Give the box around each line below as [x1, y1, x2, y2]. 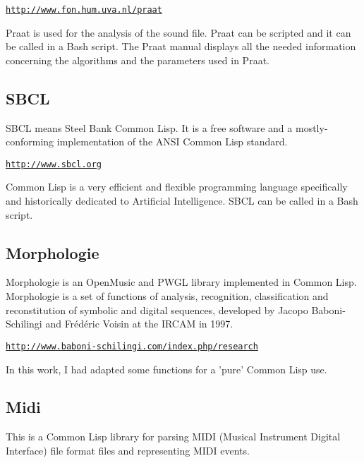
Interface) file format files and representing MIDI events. [6, 443, 250, 457]
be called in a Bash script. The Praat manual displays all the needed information [6, 39, 356, 54]
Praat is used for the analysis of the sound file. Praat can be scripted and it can [6, 25, 351, 40]
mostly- [295, 120, 328, 135]
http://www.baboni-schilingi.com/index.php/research [6, 341, 258, 351]
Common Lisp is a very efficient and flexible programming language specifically [6, 179, 348, 194]
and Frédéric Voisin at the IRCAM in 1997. [45, 316, 233, 331]
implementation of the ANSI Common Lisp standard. [56, 134, 288, 149]
